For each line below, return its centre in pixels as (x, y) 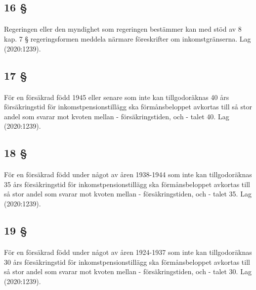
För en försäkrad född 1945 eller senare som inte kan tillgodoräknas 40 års (117, 97)
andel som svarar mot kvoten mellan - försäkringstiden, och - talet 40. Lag (117, 116)
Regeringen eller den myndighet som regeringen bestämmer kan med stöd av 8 (123, 29)
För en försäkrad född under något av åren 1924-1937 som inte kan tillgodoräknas (128, 252)
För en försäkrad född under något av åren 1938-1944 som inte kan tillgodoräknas (128, 174)
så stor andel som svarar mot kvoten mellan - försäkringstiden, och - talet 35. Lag (128, 194)
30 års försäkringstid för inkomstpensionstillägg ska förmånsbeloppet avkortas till (127, 262)
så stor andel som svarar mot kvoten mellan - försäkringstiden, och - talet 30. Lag (128, 271)
